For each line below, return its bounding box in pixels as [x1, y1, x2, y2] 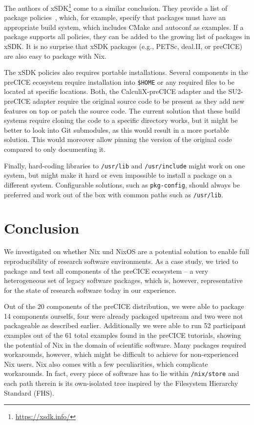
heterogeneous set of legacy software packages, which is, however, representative [4, 275, 243, 285]
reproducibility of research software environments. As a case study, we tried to [4, 256, 238, 266]
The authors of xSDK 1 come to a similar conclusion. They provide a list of [4, 1, 228, 13]
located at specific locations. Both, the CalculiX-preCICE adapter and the [4, 86, 226, 96]
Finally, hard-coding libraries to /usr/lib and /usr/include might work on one [4, 160, 245, 170]
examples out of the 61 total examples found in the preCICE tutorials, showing [4, 330, 241, 340]
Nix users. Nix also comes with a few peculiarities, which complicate [4, 358, 208, 369]
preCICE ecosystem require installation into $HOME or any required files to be [4, 76, 235, 87]
